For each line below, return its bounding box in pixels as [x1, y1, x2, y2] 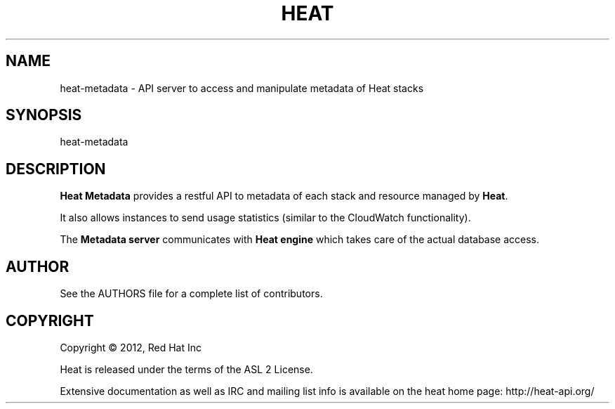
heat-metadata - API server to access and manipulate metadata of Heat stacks [60, 82, 424, 94]
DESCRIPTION [6, 160, 106, 178]
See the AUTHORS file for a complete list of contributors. [60, 287, 323, 300]
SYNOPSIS [6, 106, 82, 124]
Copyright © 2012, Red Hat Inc [60, 341, 201, 353]
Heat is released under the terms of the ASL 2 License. [60, 363, 313, 375]
